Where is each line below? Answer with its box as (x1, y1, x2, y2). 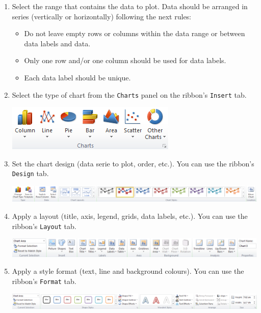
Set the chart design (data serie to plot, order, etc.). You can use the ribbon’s (12, 158, 254, 168)
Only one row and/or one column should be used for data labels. (24, 55, 226, 66)
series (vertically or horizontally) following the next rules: (12, 11, 192, 21)
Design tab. (12, 168, 49, 179)
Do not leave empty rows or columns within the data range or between (24, 28, 245, 39)
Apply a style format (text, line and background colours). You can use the (12, 266, 244, 276)
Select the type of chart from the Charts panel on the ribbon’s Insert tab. (12, 89, 247, 100)
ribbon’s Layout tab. (12, 220, 76, 231)
